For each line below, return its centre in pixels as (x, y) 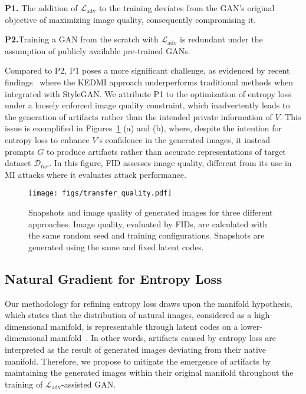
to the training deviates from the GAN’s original (187, 8)
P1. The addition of (41, 8)
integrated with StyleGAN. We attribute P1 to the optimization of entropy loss (148, 93)
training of (24, 384)
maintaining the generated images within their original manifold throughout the (149, 373)
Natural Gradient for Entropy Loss (113, 278)
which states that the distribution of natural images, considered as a (128, 315)
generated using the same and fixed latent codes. (116, 246)
